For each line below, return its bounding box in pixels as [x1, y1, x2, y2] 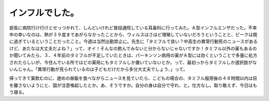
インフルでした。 [9, 7, 79, 18]
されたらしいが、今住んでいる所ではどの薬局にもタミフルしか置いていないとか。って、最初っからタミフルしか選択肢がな [9, 59, 257, 65]
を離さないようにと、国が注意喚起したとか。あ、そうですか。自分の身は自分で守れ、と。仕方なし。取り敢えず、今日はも [9, 82, 258, 88]
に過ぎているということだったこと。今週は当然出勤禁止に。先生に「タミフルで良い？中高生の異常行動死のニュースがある [9, 39, 258, 45]
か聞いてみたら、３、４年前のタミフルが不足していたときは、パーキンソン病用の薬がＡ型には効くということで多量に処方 [9, 52, 258, 58]
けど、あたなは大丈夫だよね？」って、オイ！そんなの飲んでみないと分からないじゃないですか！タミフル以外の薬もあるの [9, 45, 257, 51]
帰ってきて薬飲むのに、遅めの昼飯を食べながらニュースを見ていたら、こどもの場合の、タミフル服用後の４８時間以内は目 [9, 75, 258, 81]
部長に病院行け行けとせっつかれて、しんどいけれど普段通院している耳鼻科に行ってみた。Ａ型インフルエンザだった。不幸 [9, 25, 257, 31]
